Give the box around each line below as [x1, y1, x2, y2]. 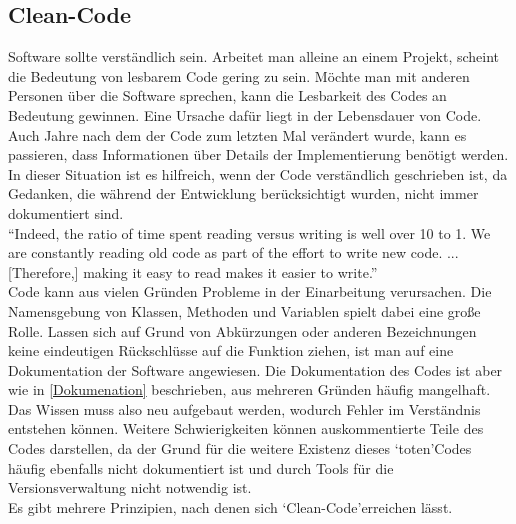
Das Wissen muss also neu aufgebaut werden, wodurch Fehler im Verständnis [8, 398, 481, 419]
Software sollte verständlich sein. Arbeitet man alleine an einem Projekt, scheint [8, 46, 500, 67]
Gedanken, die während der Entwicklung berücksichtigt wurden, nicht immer [8, 183, 479, 204]
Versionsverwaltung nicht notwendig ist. [8, 477, 252, 498]
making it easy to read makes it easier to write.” [83, 261, 378, 282]
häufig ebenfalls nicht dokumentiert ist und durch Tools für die [8, 457, 394, 478]
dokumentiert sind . [8, 202, 124, 223]
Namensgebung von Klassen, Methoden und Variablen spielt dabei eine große [8, 300, 481, 321]
